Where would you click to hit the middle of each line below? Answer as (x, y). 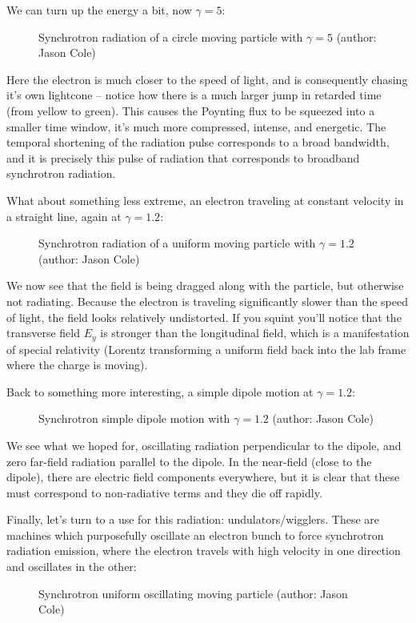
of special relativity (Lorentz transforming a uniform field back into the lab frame (206, 349)
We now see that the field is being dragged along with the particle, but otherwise (205, 285)
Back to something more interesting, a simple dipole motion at (160, 391)
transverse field (44, 333)
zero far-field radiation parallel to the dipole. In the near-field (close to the (189, 461)
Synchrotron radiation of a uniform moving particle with (177, 243)
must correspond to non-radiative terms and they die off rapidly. (164, 492)
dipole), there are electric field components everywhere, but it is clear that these (203, 477)
